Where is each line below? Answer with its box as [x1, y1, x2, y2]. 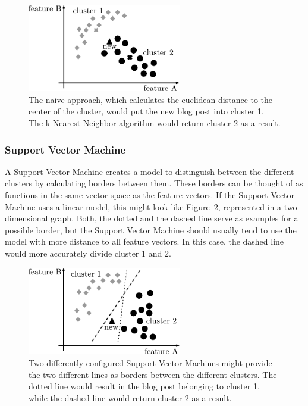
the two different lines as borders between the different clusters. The [29, 368, 277, 380]
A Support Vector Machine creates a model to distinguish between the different [5, 165, 294, 177]
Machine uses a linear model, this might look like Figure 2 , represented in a [5, 200, 281, 213]
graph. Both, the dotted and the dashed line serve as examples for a [51, 212, 298, 224]
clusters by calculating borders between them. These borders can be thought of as [5, 177, 303, 189]
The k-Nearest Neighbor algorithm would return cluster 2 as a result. [29, 117, 281, 129]
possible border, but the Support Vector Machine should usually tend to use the [5, 223, 297, 236]
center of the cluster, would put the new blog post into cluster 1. [29, 105, 264, 117]
